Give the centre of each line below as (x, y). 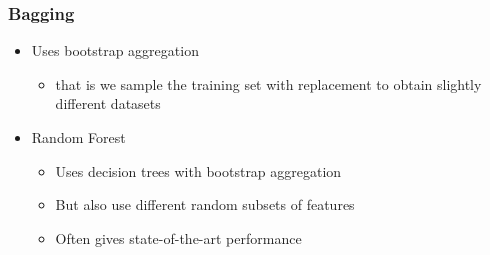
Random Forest (78, 137)
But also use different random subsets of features (205, 204)
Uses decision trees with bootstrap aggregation (198, 170)
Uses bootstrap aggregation (115, 50)
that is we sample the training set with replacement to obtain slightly (268, 83)
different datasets (108, 103)
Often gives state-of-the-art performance (178, 237)
